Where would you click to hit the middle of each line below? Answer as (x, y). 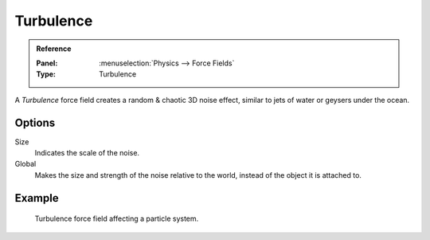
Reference (54, 49)
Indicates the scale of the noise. (87, 153)
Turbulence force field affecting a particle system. (117, 218)
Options (35, 122)
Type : (46, 74)
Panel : (47, 63)
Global (25, 164)
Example (37, 198)
